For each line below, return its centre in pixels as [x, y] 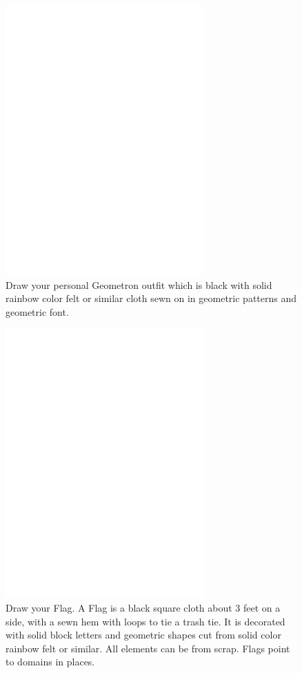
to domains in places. [50, 662]
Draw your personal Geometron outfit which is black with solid [139, 284]
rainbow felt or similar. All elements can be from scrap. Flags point [148, 648]
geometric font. [37, 311]
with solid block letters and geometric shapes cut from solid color [143, 635]
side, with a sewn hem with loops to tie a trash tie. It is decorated [145, 621]
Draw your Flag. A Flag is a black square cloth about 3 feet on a [143, 607]
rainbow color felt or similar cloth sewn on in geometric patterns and [151, 298]
